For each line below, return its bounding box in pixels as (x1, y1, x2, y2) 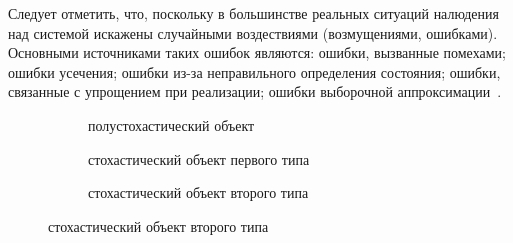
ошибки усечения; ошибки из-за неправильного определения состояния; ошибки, (8, 61, 501, 82)
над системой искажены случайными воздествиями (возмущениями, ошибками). (8, 22, 498, 43)
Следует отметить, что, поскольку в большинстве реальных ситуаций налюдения (8, 3, 499, 23)
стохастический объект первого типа (88, 148, 310, 169)
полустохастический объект (88, 114, 255, 135)
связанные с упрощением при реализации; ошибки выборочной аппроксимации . (8, 81, 502, 102)
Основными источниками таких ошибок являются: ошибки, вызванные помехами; (8, 42, 506, 63)
